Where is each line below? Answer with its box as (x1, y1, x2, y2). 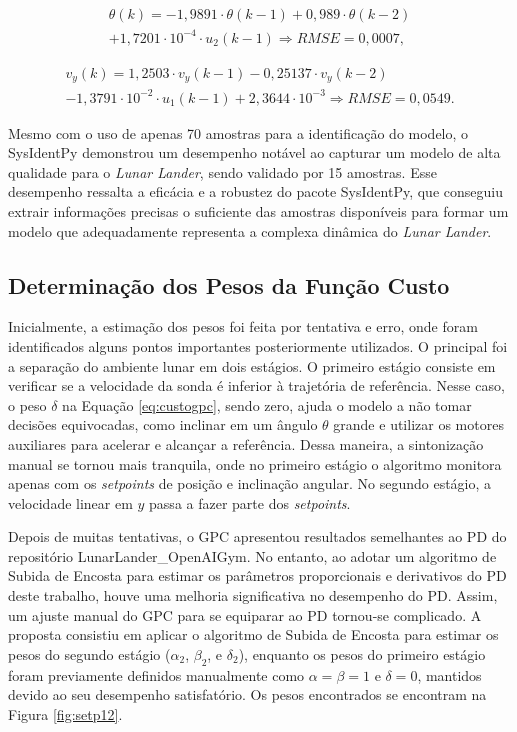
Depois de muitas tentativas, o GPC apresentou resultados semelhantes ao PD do (8, 526, 507, 547)
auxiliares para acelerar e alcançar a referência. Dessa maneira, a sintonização (8, 433, 484, 454)
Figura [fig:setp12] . (8, 703, 123, 724)
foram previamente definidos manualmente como (8, 664, 305, 685)
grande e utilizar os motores (333, 414, 504, 435)
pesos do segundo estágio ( (8, 643, 171, 664)
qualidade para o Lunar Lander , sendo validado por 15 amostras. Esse (8, 161, 437, 182)
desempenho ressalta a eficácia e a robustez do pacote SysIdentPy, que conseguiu (8, 181, 503, 202)
